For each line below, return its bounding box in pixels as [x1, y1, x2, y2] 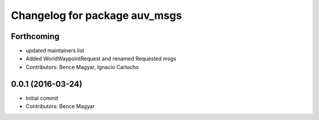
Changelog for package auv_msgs [11, 9, 183, 22]
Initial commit [25, 95, 58, 102]
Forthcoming [11, 31, 60, 41]
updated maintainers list [25, 47, 84, 54]
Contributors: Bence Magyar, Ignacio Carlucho [25, 63, 139, 70]
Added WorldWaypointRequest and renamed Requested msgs [25, 55, 177, 62]
